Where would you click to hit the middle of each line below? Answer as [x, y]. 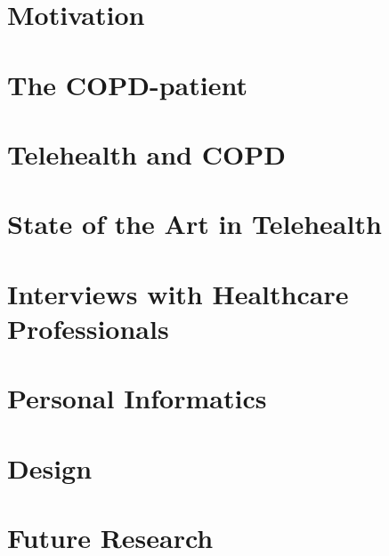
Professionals [88, 328]
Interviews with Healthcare [178, 293]
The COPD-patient [127, 84]
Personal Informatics [137, 398]
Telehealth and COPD [146, 153]
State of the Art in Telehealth [194, 224]
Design [50, 467]
